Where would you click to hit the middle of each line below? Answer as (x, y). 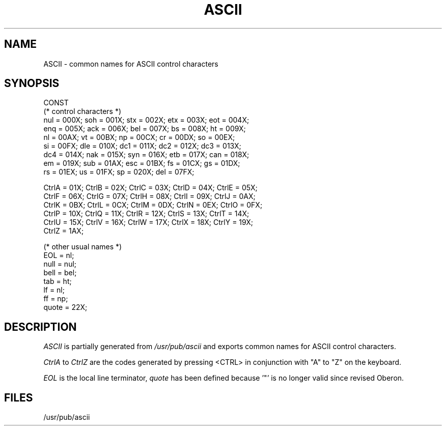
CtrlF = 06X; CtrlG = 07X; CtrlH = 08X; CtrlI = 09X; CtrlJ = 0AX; (149, 196)
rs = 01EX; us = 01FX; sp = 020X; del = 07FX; (119, 172)
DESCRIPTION (40, 327)
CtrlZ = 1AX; (64, 231)
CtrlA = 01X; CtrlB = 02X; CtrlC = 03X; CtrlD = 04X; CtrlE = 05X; (150, 188)
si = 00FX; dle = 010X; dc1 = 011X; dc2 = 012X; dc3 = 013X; (142, 146)
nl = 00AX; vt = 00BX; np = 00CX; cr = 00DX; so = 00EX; (139, 137)
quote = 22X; (65, 307)
